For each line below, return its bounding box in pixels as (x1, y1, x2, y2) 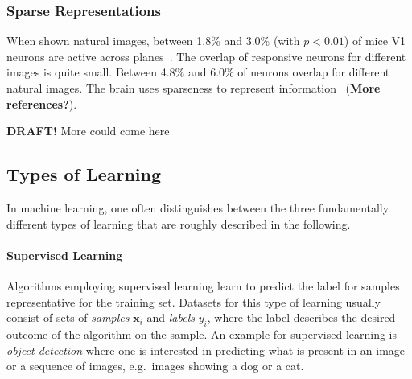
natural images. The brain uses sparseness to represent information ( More (6, 80, 381, 96)
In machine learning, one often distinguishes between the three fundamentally (6, 199, 389, 216)
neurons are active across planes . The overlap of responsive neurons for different (6, 47, 406, 64)
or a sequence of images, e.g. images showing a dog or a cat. (6, 357, 304, 374)
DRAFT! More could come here (6, 122, 170, 139)
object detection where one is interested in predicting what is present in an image (6, 341, 406, 358)
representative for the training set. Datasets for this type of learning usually (6, 293, 381, 310)
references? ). (6, 95, 77, 112)
